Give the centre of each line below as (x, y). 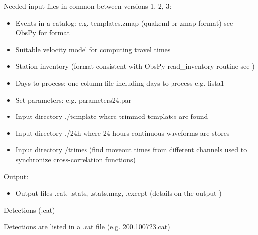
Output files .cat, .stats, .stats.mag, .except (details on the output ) (119, 193)
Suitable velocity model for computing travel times (93, 49)
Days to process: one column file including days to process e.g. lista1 (120, 82)
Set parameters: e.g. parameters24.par (73, 99)
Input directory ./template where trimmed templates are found (112, 116)
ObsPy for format (43, 33)
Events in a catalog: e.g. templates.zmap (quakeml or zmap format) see (124, 23)
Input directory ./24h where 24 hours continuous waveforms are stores (123, 133)
